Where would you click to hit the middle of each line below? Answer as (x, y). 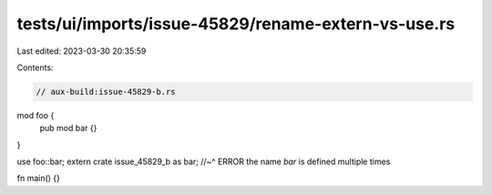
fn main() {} (39, 179)
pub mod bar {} (68, 128)
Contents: (35, 67)
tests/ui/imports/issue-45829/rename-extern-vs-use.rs (236, 24)
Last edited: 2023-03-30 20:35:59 (82, 51)
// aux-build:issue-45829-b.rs (106, 92)
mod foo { (36, 115)
